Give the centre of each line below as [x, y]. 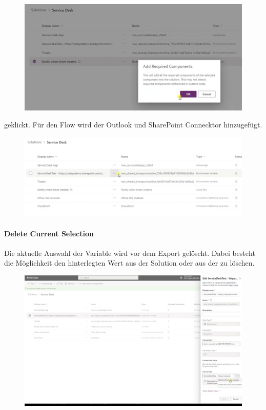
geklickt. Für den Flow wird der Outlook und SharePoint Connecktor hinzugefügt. [133, 125]
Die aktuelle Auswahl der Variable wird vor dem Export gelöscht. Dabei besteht [130, 253]
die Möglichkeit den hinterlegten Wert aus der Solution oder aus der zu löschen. [129, 263]
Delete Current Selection [49, 233]
